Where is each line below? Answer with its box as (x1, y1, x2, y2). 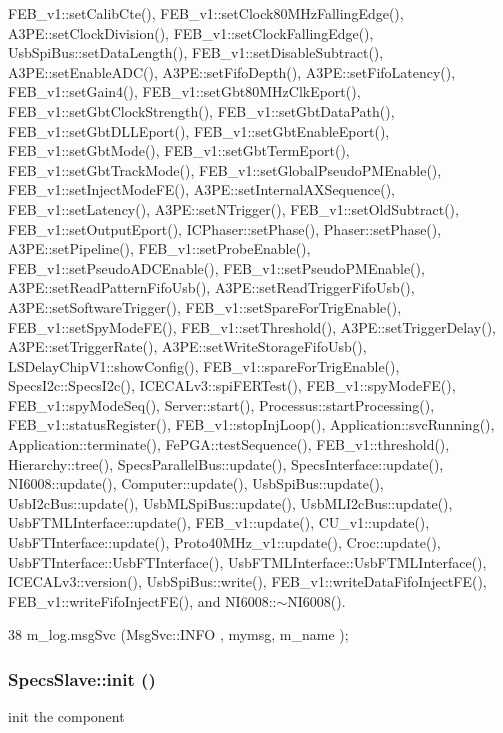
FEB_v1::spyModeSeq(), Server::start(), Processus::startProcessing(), (8, 394, 435, 415)
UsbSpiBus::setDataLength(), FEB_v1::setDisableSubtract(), (8, 42, 384, 63)
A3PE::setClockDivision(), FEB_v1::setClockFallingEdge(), (8, 22, 374, 43)
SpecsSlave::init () (8, 666, 156, 691)
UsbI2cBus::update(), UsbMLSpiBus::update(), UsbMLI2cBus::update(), (8, 492, 453, 513)
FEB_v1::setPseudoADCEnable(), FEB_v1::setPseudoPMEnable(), (8, 257, 425, 278)
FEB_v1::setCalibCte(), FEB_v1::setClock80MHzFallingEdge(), (8, 3, 404, 23)
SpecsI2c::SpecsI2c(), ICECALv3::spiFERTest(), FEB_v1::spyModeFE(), (8, 375, 456, 396)
